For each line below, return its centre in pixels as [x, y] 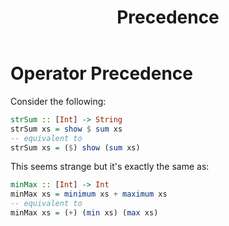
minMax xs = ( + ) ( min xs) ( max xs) [84, 213]
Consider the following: [58, 101]
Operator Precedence [101, 73]
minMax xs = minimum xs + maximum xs [89, 194]
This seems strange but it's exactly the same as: [110, 167]
